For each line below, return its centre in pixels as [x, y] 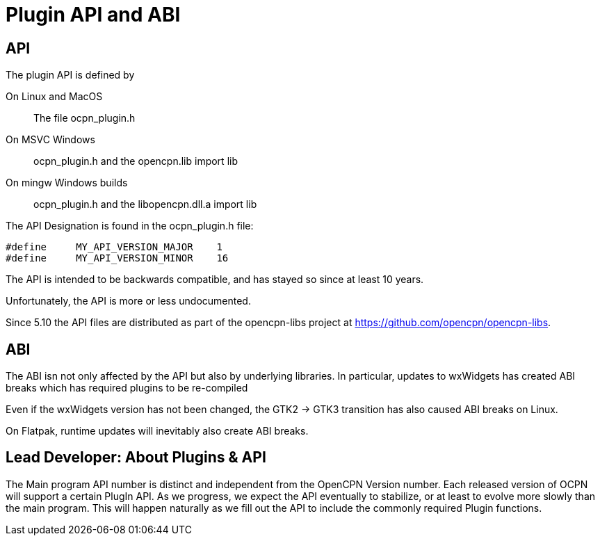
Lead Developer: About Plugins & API [136, 458]
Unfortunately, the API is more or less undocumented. [128, 301]
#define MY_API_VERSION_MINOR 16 [117, 258]
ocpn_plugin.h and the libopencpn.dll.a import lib [145, 204]
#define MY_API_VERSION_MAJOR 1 [114, 247]
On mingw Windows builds [67, 183]
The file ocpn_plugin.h [84, 118]
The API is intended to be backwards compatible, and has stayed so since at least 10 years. [215, 280]
